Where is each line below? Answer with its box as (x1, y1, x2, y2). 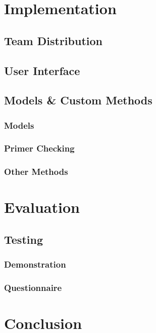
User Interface (4, 62, 80, 78)
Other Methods (4, 165, 68, 178)
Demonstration (4, 258, 66, 271)
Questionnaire (4, 281, 62, 294)
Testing (4, 232, 43, 247)
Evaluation (4, 197, 80, 217)
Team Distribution (4, 32, 102, 48)
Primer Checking (4, 142, 75, 155)
